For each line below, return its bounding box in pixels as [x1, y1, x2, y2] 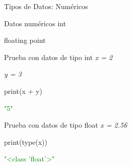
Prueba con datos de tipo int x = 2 [4, 51, 113, 62]
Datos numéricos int [4, 18, 66, 28]
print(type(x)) [4, 136, 48, 147]
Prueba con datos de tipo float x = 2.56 [4, 120, 127, 130]
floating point [4, 35, 46, 45]
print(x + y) [4, 85, 42, 96]
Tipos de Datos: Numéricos [4, 1, 88, 11]
